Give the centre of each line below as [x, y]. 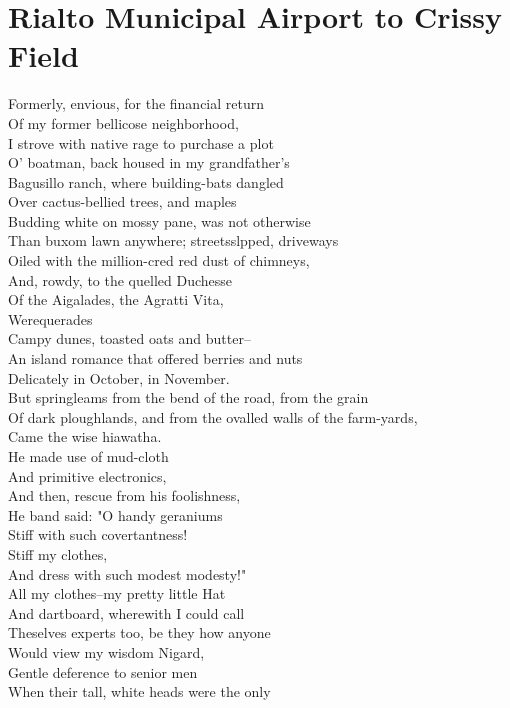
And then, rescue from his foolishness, [124, 495]
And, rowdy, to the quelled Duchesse [120, 279]
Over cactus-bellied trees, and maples [122, 201]
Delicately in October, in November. [119, 377]
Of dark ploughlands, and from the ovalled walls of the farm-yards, [213, 416]
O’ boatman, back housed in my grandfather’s [149, 162]
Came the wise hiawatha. [85, 436]
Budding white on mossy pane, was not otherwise [159, 220]
